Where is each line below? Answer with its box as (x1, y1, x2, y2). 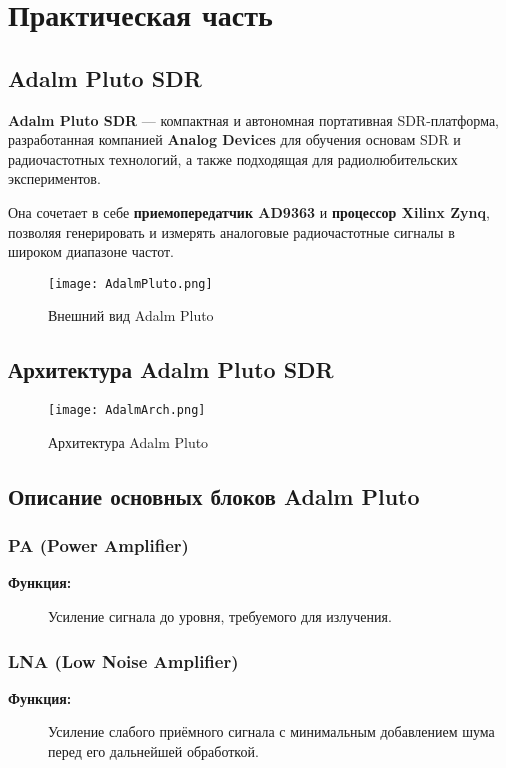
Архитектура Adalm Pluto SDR (8, 354, 334, 385)
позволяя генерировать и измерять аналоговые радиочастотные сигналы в (8, 221, 455, 242)
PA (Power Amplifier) (8, 533, 189, 558)
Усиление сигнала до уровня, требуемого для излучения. (48, 606, 392, 627)
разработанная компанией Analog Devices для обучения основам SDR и (8, 129, 461, 150)
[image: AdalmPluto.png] (48, 276, 213, 291)
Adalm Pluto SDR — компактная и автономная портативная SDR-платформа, (8, 109, 500, 130)
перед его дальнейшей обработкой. (48, 741, 259, 762)
